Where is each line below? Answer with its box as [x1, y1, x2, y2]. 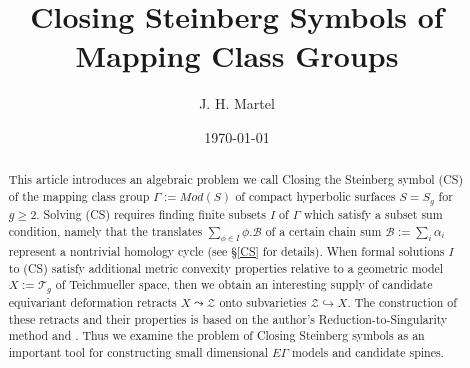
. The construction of [347, 294, 457, 311]
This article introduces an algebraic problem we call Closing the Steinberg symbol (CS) [8, 171, 464, 188]
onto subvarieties [219, 294, 307, 311]
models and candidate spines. [292, 344, 444, 361]
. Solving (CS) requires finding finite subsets [36, 205, 266, 222]
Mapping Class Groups [75, 35, 399, 76]
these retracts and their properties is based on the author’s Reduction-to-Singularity [8, 310, 448, 327]
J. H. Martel [199, 93, 275, 114]
